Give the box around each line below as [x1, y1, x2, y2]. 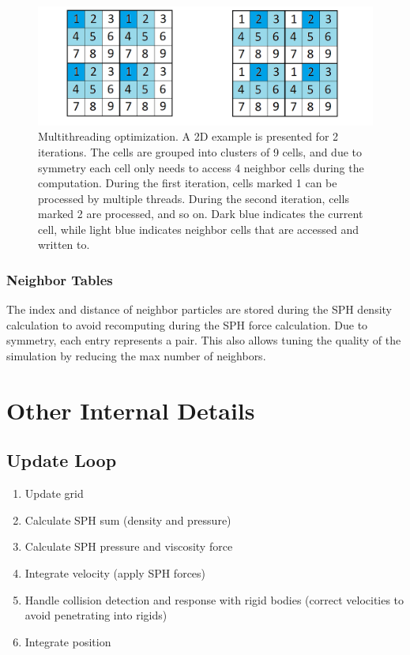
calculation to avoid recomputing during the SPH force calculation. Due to [6, 316, 368, 333]
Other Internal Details [6, 393, 255, 426]
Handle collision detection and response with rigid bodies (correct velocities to [24, 591, 404, 608]
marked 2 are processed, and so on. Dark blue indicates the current [38, 205, 363, 222]
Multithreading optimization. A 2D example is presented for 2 [38, 128, 339, 145]
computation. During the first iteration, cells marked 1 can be [38, 175, 337, 191]
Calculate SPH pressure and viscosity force [24, 538, 233, 555]
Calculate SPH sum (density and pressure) [24, 511, 231, 528]
